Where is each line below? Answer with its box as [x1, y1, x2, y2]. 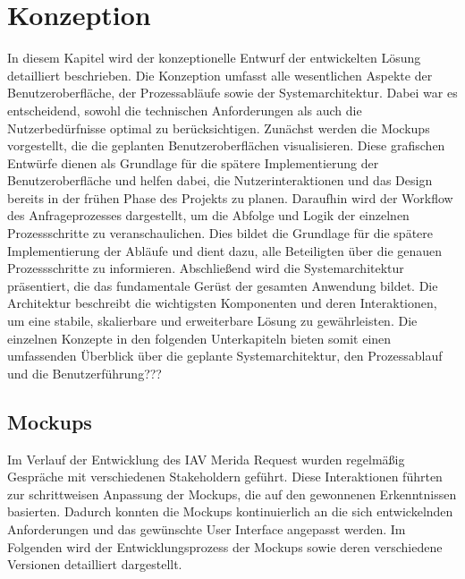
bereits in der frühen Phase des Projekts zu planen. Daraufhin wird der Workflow [7, 188, 453, 207]
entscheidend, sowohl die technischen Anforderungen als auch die [7, 100, 362, 119]
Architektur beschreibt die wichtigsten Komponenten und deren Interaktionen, [7, 294, 437, 312]
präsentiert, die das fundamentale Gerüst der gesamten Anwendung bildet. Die [7, 276, 438, 294]
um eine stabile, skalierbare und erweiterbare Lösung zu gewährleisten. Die [7, 311, 418, 330]
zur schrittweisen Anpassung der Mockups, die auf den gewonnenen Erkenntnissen [7, 484, 457, 503]
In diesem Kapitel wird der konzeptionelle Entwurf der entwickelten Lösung [7, 48, 421, 67]
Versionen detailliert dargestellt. [7, 555, 182, 574]
